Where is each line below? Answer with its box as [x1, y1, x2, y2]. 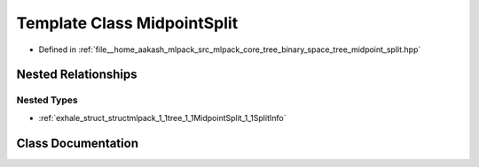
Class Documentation [16, 135, 139, 150]
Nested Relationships [16, 67, 137, 82]
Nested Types [16, 94, 79, 106]
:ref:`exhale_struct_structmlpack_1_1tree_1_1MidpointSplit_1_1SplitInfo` [38, 112, 287, 123]
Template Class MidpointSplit [16, 13, 239, 33]
